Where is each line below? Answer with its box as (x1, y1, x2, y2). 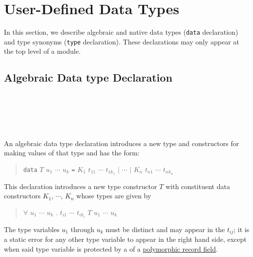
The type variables (4, 224, 60, 234)
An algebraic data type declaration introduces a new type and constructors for (4, 138, 239, 148)
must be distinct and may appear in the (105, 224, 225, 234)
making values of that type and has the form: (4, 148, 140, 158)
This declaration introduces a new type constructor (4, 181, 157, 191)
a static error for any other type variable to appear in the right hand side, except (4, 234, 247, 244)
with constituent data (165, 181, 230, 191)
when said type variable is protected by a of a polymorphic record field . (4, 243, 218, 254)
